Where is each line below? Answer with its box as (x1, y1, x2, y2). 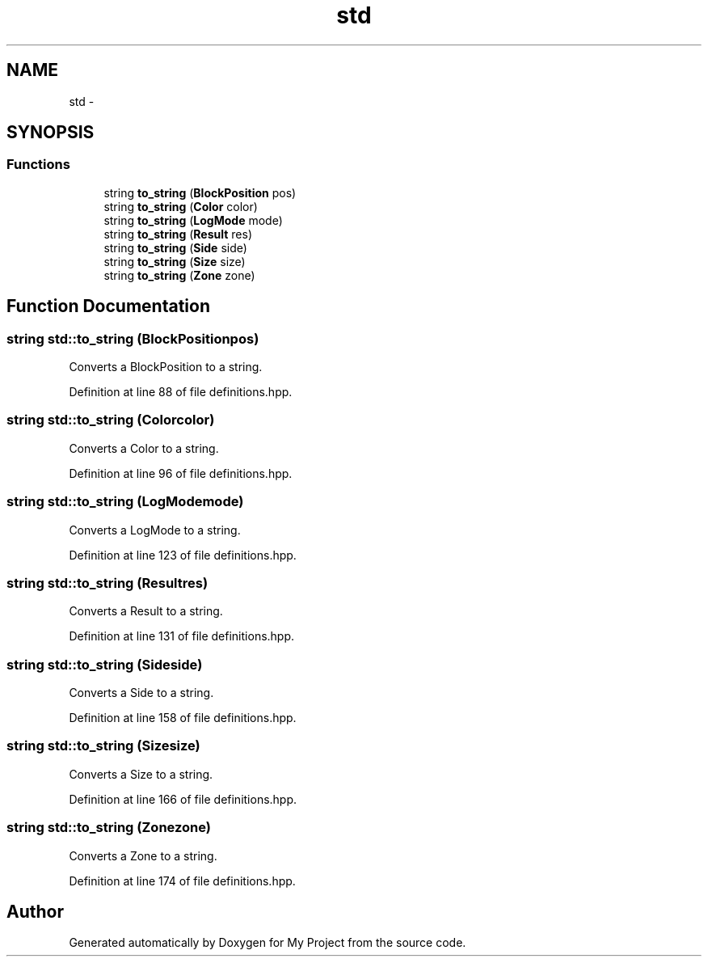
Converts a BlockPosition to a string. (69, 360, 263, 374)
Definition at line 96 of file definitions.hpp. (69, 466, 293, 480)
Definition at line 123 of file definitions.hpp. (69, 547, 297, 562)
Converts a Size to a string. (69, 767, 213, 781)
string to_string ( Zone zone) (103, 268, 255, 282)
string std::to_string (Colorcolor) (6, 412, 215, 429)
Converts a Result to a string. (69, 604, 223, 619)
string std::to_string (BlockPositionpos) (6, 330, 259, 347)
